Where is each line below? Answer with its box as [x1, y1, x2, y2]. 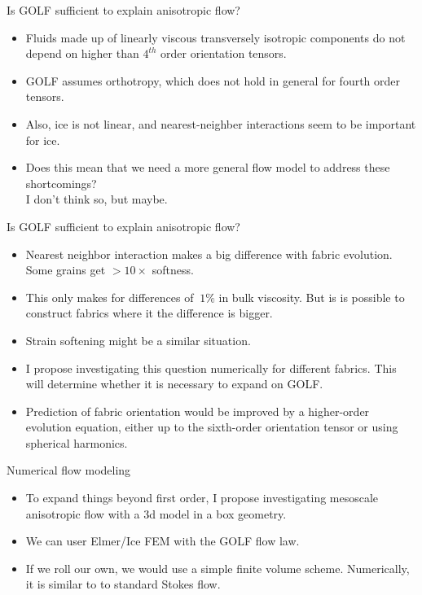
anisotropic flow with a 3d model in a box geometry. [25, 505, 287, 522]
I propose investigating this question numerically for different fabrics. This [25, 359, 397, 376]
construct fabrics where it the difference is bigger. [25, 304, 273, 322]
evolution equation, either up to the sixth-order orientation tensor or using [25, 418, 398, 435]
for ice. [25, 131, 60, 148]
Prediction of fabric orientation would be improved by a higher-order [25, 402, 370, 419]
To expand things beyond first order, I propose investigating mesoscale [25, 489, 379, 506]
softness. [152, 261, 194, 278]
